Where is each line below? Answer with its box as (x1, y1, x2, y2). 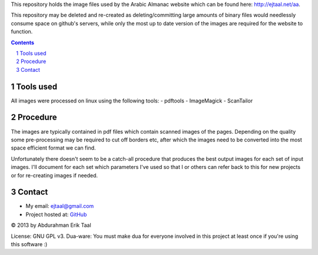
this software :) (11, 240, 48, 247)
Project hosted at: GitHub (25, 211, 87, 218)
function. (11, 28, 33, 35)
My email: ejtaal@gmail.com (25, 203, 94, 210)
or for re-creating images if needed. (11, 171, 98, 179)
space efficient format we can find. (11, 144, 97, 151)
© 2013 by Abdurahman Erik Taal (11, 221, 91, 229)
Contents (11, 39, 35, 46)
